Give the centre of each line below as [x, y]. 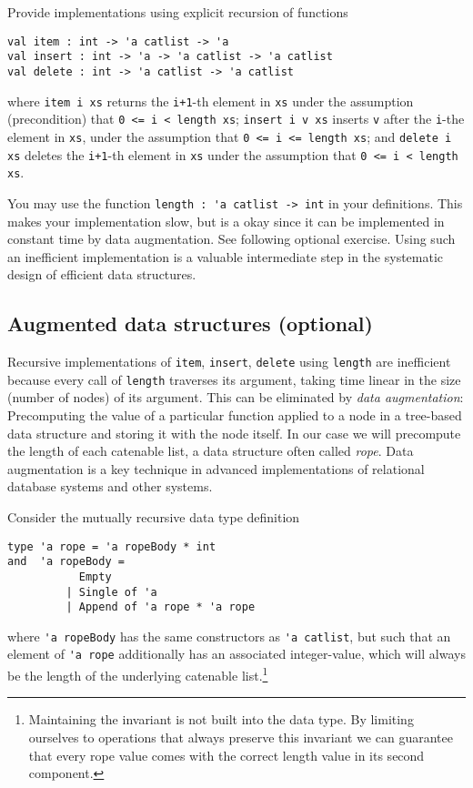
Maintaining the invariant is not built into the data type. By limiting [221, 719]
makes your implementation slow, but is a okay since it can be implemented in [226, 221]
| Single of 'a [111, 592]
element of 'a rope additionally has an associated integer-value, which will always [236, 654]
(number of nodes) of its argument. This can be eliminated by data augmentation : [236, 397]
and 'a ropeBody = [66, 562]
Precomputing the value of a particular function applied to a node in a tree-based [235, 414]
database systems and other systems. [110, 486]
